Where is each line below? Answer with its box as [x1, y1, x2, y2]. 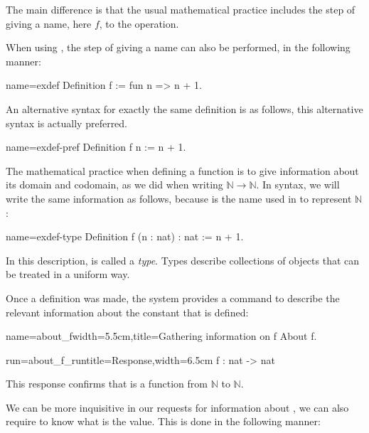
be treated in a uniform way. [6, 267, 130, 282]
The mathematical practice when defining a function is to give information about [6, 163, 359, 178]
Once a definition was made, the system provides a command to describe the [6, 290, 340, 305]
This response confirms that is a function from [6, 376, 208, 391]
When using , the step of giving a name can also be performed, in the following [6, 40, 351, 55]
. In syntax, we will [256, 177, 340, 192]
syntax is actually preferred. [6, 115, 128, 130]
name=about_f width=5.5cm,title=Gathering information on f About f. [6, 328, 317, 343]
